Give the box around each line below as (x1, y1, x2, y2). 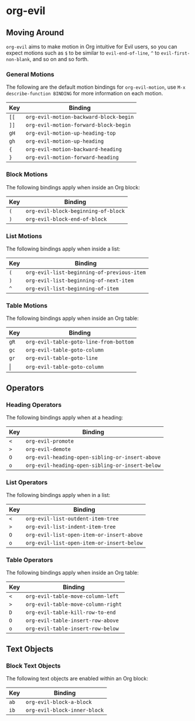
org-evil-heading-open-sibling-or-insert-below (25, 462, 161, 469)
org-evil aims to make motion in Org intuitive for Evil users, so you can (6, 43, 177, 50)
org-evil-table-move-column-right (25, 601, 122, 608)
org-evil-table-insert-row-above (25, 617, 119, 624)
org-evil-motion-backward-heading (25, 146, 122, 153)
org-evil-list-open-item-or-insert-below (25, 540, 143, 546)
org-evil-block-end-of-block (25, 216, 107, 222)
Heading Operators (6, 400, 62, 409)
